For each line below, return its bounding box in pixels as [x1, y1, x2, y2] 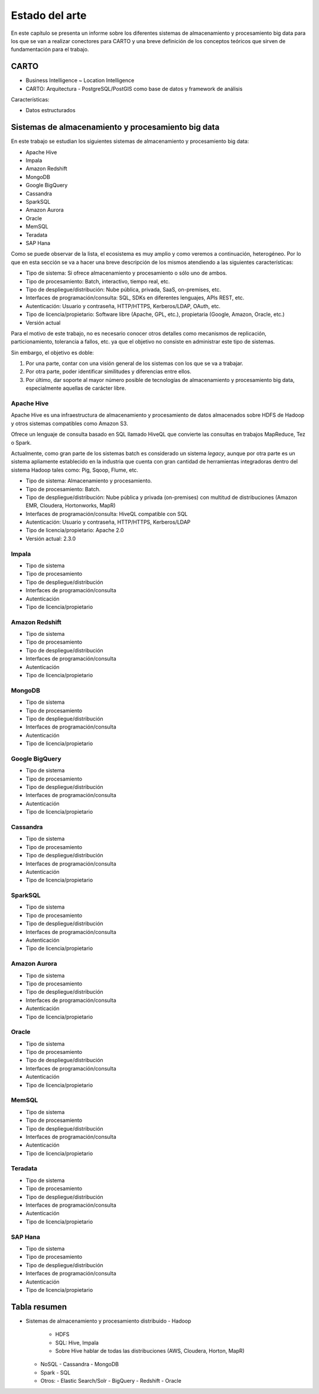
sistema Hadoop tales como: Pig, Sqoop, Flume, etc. [11, 466, 139, 474]
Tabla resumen [11, 1302, 67, 1312]
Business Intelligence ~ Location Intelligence [25, 77, 135, 84]
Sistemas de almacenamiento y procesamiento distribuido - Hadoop [25, 1317, 191, 1324]
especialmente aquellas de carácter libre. [25, 384, 126, 392]
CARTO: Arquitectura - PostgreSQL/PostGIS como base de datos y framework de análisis [25, 85, 243, 92]
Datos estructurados [25, 107, 76, 114]
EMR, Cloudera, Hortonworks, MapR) [25, 502, 116, 509]
